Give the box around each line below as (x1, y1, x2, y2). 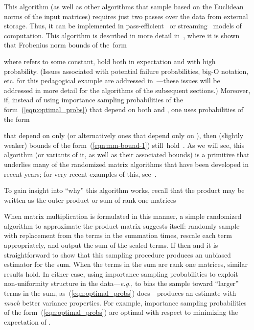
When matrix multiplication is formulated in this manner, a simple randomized (4, 211, 242, 221)
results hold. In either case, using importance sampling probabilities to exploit (4, 268, 238, 279)
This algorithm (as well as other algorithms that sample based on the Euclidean (4, 1, 244, 11)
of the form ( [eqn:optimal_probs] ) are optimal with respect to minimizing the (4, 307, 238, 317)
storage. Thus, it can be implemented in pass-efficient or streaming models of (4, 21, 242, 31)
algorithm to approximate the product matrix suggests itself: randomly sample (4, 220, 240, 231)
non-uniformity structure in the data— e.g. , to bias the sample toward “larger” (4, 278, 239, 288)
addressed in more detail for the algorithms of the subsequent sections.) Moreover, (4, 85, 251, 95)
